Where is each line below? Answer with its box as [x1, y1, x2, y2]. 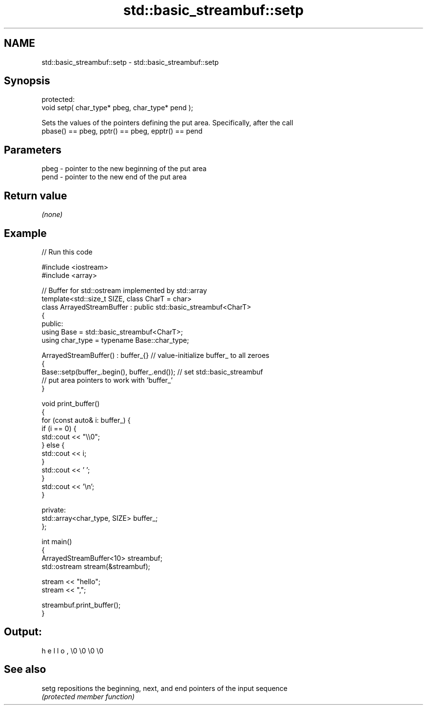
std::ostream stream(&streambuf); [41, 562, 150, 571]
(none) [41, 210, 63, 219]
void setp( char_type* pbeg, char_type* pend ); [41, 103, 194, 112]
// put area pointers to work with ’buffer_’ [41, 375, 173, 384]
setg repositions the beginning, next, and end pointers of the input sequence [41, 684, 288, 692]
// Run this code [41, 247, 93, 256]
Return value [4, 189, 67, 202]
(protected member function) [41, 692, 135, 701]
